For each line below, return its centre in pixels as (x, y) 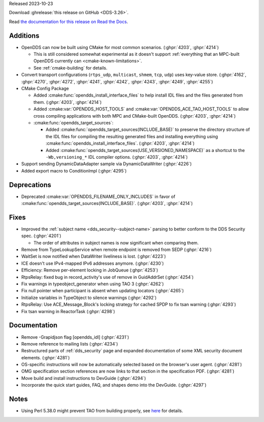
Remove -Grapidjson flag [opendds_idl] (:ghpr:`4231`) (75, 337)
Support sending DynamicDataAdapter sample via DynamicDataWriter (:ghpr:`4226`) (107, 164)
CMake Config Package (45, 89)
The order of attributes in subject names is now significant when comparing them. (116, 243)
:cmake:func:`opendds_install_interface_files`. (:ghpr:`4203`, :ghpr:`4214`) (120, 143)
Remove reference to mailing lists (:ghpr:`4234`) (70, 344)
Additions (24, 36)
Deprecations (30, 185)
